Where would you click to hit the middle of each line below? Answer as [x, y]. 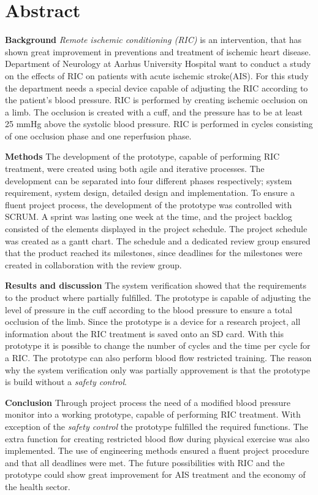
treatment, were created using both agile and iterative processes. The [135, 169]
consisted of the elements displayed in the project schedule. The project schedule [156, 229]
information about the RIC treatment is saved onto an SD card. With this [144, 333]
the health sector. [38, 486]
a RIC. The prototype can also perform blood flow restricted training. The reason [158, 357]
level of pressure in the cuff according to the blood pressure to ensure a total [149, 309]
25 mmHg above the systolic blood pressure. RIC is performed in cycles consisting [159, 124]
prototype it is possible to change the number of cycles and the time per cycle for [158, 345]
